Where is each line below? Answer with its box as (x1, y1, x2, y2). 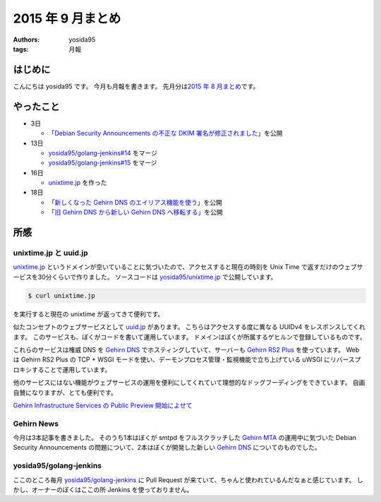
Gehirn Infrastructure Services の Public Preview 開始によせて (13, 401, 193, 410)
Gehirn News (13, 419, 59, 429)
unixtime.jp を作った (48, 179, 107, 187)
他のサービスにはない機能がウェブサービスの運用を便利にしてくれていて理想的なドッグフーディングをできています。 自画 (13, 378, 365, 387)
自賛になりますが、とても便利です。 (13, 388, 118, 397)
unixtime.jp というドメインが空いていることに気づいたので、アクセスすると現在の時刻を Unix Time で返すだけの (13, 263, 339, 271)
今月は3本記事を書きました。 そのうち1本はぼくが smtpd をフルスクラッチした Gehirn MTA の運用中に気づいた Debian (13, 434, 356, 442)
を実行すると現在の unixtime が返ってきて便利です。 (13, 309, 164, 318)
